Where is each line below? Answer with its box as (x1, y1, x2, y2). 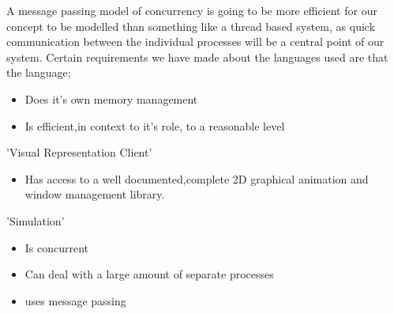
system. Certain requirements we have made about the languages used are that (6, 48, 388, 65)
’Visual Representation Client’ (6, 144, 152, 161)
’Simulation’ (6, 212, 65, 229)
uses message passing (24, 292, 126, 308)
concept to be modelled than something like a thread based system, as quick (6, 17, 376, 34)
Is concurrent (24, 239, 89, 255)
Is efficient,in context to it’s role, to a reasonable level (24, 117, 285, 134)
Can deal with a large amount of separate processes (24, 266, 274, 282)
